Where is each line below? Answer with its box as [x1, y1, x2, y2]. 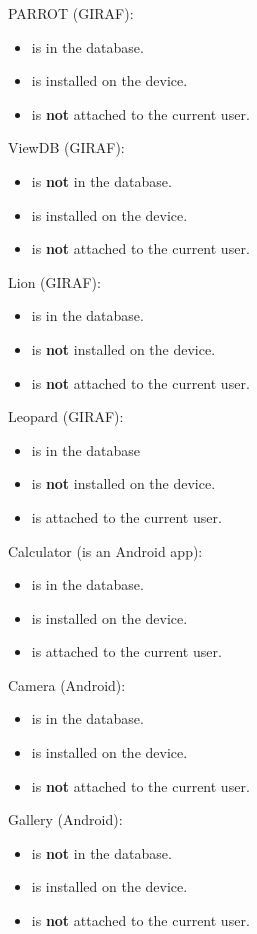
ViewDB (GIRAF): [8, 137, 125, 158]
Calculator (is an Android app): [8, 540, 203, 561]
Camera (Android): [8, 674, 126, 695]
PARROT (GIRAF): [8, 3, 134, 23]
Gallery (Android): [8, 809, 123, 830]
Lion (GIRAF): [8, 271, 101, 292]
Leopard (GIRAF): [8, 406, 124, 427]
